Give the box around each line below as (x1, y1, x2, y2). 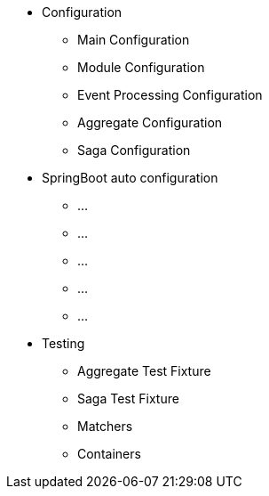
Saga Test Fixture (77, 391, 179, 406)
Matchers (77, 419, 133, 434)
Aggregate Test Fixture (77, 363, 211, 378)
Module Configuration (77, 60, 205, 75)
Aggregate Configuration (77, 115, 223, 130)
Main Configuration (77, 32, 190, 47)
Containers (77, 446, 141, 461)
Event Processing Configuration (77, 87, 263, 102)
